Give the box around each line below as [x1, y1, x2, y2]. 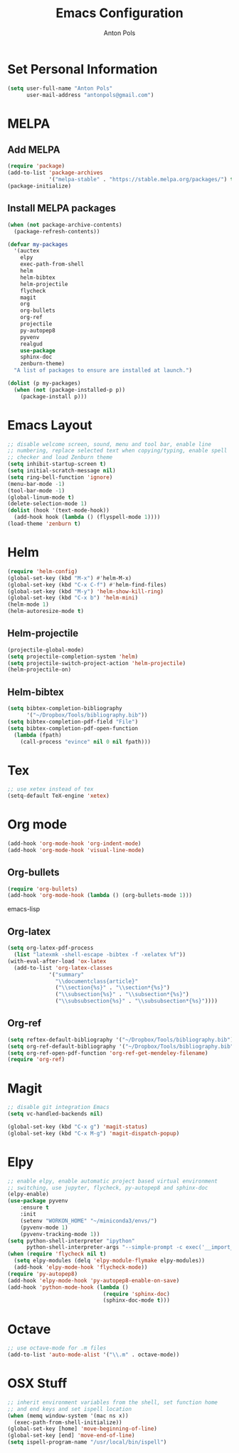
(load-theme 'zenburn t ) [7, 520, 81, 527]
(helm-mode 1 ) [7, 601, 50, 608]
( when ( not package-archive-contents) [7, 221, 122, 228]
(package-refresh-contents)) [14, 228, 100, 235]
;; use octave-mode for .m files [7, 1345, 107, 1352]
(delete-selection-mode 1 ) [7, 500, 87, 507]
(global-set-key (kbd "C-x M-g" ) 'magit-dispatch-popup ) [7, 1130, 180, 1137]
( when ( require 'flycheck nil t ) [7, 1250, 107, 1257]
